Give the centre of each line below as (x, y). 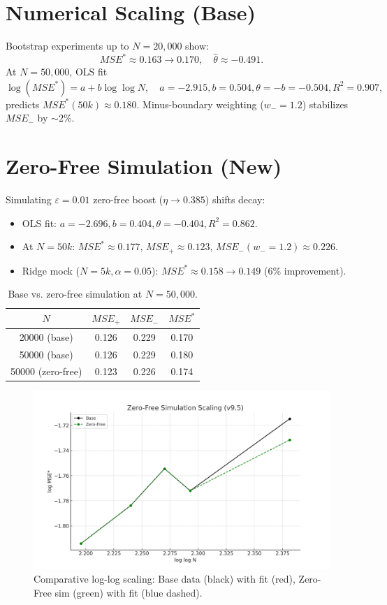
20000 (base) (46, 336)
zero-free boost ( (128, 199)
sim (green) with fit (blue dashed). (129, 592)
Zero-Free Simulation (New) (144, 166)
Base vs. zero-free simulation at (75, 294)
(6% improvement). (305, 270)
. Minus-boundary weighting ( (200, 104)
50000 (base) (46, 354)
